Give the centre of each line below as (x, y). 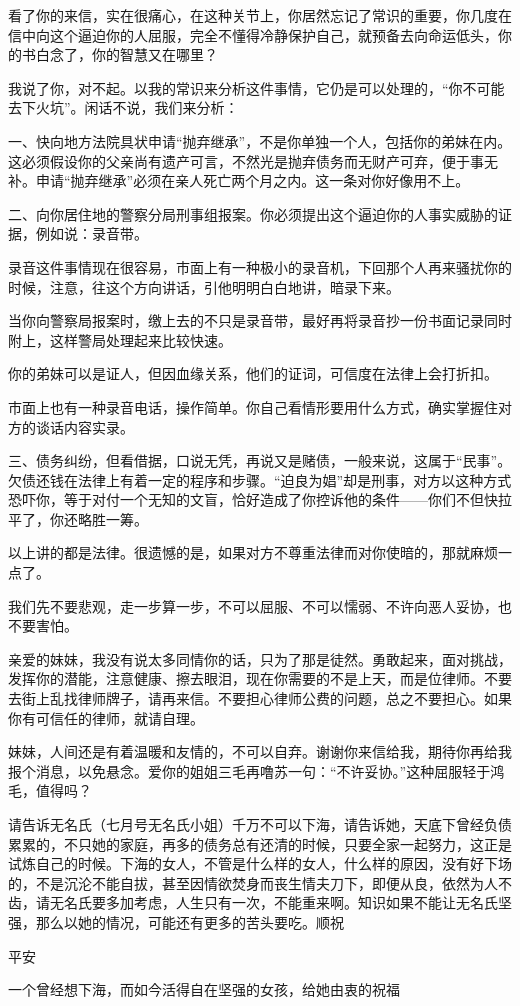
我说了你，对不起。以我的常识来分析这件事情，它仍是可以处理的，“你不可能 (256, 87)
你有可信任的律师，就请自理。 (106, 717)
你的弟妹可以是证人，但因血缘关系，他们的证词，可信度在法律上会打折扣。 (253, 373)
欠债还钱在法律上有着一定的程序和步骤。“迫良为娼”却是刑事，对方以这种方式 (260, 479)
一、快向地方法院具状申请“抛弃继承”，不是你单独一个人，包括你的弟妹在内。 (260, 140)
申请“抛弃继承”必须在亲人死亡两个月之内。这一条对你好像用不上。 (252, 180)
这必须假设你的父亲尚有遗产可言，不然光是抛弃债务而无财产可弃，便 (232, 160)
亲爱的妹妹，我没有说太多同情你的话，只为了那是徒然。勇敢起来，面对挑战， (260, 658)
